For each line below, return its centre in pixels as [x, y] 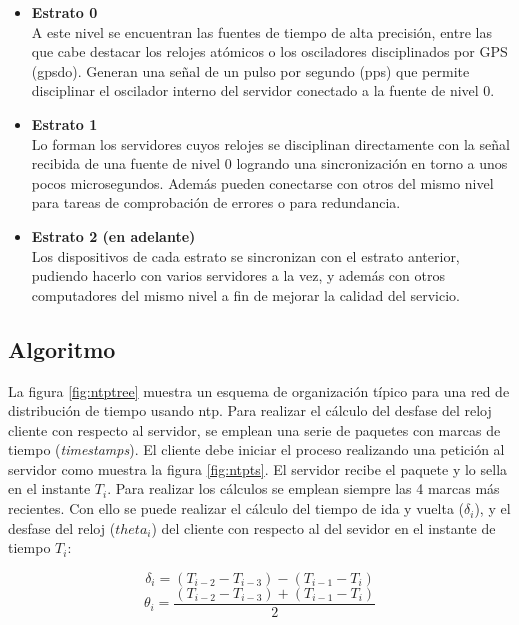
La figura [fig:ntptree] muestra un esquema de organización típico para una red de [259, 390]
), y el [492, 508]
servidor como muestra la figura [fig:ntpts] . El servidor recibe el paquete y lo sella [258, 468]
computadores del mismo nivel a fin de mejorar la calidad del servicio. [245, 294]
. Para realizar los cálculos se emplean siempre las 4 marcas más [303, 488]
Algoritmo [62, 348]
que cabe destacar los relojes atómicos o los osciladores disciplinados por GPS [269, 51]
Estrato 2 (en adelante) [113, 235]
